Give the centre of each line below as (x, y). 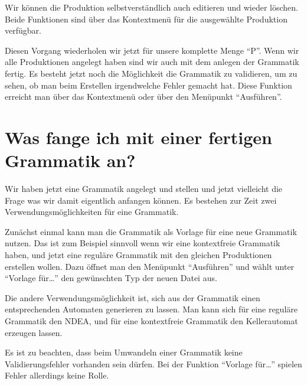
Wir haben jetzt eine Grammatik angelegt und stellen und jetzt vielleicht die (144, 189)
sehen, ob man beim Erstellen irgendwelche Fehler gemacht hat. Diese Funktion (148, 85)
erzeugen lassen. (34, 332)
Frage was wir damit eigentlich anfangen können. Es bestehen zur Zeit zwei (141, 200)
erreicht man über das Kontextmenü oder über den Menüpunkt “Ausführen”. (143, 97)
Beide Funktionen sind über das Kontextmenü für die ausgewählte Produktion (146, 19)
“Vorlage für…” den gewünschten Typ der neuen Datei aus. (111, 278)
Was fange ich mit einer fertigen (138, 137)
